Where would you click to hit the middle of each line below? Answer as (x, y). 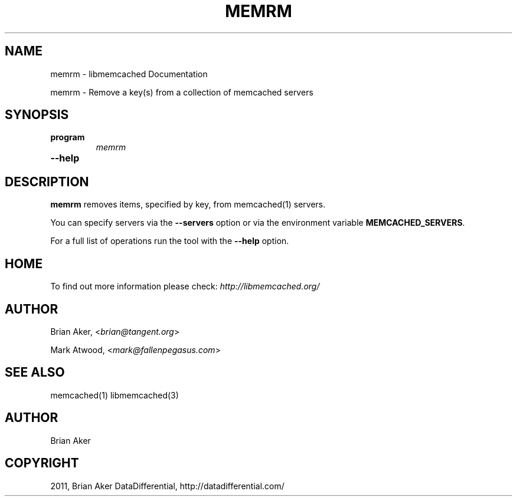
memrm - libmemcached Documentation (129, 74)
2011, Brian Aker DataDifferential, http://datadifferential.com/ (167, 486)
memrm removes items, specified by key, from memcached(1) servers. (188, 205)
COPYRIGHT (42, 463)
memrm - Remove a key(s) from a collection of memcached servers (182, 92)
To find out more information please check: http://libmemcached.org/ (185, 286)
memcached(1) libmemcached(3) (114, 395)
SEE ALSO (35, 373)
